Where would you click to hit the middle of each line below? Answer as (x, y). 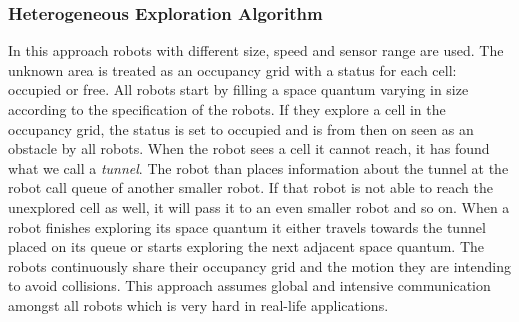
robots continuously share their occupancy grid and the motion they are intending (259, 265)
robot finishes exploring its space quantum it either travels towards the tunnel (247, 226)
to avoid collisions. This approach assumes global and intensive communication (249, 285)
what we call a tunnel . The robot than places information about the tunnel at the (258, 167)
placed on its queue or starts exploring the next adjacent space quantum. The (246, 246)
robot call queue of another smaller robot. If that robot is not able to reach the (250, 187)
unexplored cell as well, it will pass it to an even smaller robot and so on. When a (259, 206)
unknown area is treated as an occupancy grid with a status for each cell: (232, 69)
